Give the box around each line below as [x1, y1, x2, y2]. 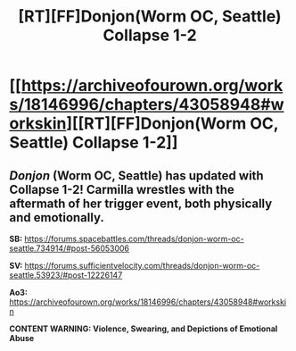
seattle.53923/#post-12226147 [9, 270, 123, 280]
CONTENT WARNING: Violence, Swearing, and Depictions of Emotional [9, 323, 278, 334]
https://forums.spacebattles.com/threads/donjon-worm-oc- [24, 234, 244, 244]
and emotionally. [9, 210, 104, 225]
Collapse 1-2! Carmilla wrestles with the [9, 181, 234, 197]
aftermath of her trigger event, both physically [9, 196, 273, 211]
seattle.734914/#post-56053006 [9, 243, 130, 254]
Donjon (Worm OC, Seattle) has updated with [9, 168, 265, 183]
